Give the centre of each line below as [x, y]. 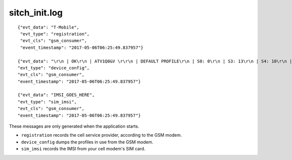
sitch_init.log [36, 13]
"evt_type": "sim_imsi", [47, 102]
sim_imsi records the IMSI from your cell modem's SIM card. [83, 149]
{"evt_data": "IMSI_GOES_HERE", [56, 95]
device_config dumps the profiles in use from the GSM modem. [87, 142]
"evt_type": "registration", [55, 34]
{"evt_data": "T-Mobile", [49, 27]
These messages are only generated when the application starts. [74, 127]
